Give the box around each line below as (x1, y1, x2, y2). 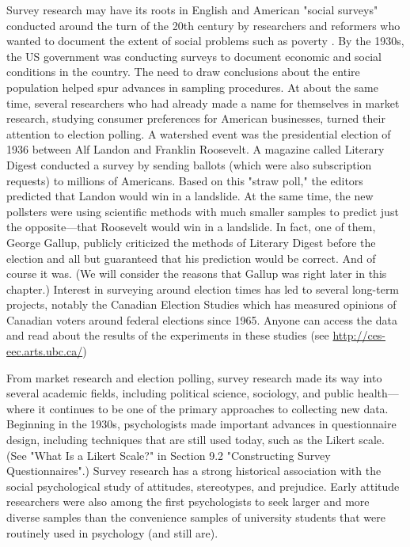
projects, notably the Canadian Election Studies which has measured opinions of (6, 296, 397, 313)
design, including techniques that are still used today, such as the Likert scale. (6, 431, 385, 448)
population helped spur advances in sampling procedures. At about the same (6, 78, 378, 95)
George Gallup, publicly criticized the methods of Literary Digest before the (6, 234, 376, 250)
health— (357, 385, 399, 401)
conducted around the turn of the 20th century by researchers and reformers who (6, 17, 401, 33)
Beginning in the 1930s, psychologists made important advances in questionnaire (6, 416, 397, 432)
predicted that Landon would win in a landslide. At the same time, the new (6, 188, 374, 204)
